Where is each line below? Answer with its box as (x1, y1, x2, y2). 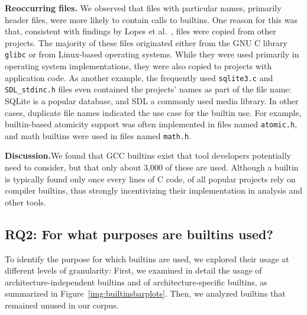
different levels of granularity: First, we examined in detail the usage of (5, 264, 262, 277)
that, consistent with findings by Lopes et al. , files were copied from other (5, 25, 276, 37)
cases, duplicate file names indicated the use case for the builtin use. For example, (5, 106, 302, 118)
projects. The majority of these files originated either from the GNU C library (5, 36, 287, 49)
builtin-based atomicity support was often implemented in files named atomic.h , (5, 118, 297, 130)
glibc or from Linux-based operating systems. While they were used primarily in (5, 48, 299, 60)
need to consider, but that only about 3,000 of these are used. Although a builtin (5, 161, 299, 173)
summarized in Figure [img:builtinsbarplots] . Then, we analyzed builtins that (5, 287, 286, 300)
